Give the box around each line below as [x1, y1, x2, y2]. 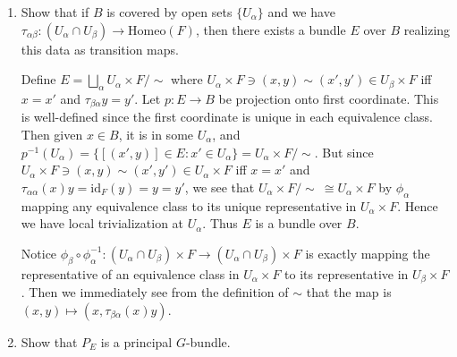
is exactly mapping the [305, 243, 430, 262]
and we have [267, 3, 335, 21]
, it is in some [118, 125, 194, 144]
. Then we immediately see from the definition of [21, 283, 289, 302]
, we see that [184, 177, 255, 196]
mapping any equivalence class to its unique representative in [21, 196, 357, 215]
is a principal [100, 332, 173, 351]
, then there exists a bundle [195, 20, 346, 38]
